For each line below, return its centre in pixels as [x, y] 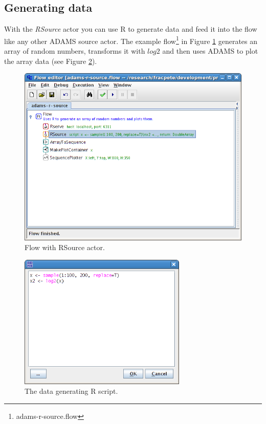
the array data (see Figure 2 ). [51, 61]
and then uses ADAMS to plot [210, 51]
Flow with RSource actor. [65, 247]
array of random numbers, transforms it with [75, 51]
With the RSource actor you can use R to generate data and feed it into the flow [131, 29]
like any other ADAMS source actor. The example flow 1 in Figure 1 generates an [131, 40]
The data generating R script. [71, 391]
